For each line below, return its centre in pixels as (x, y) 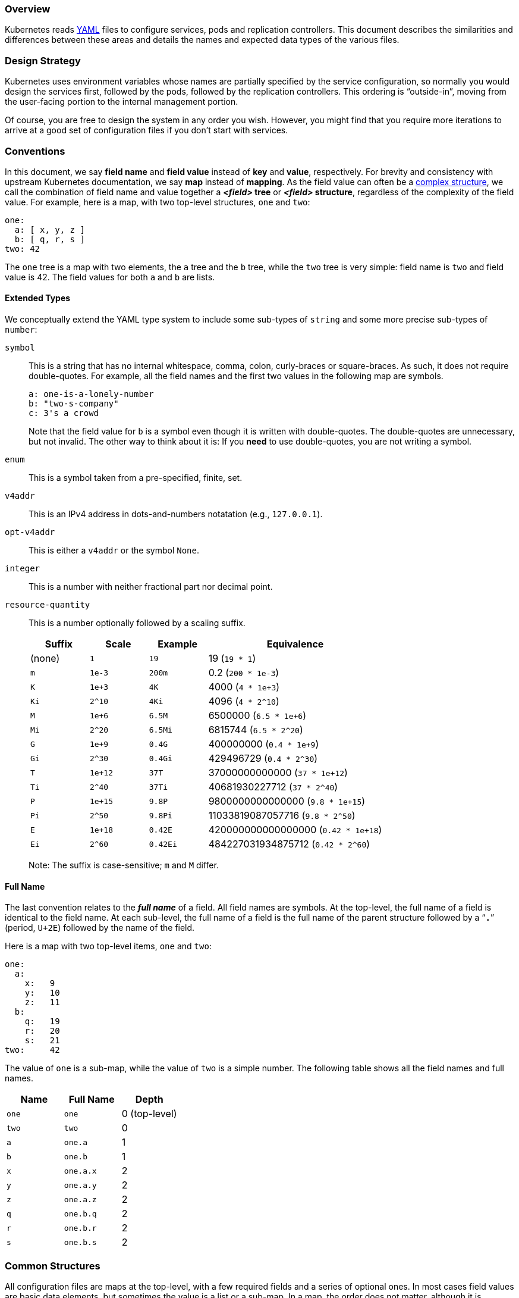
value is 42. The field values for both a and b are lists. (110, 277)
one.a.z (80, 1199)
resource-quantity (48, 605)
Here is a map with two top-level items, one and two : (108, 946)
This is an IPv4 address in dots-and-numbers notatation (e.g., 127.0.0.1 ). (176, 514)
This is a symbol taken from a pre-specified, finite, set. (136, 478)
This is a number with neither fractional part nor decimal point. (151, 587)
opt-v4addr (30, 532)
